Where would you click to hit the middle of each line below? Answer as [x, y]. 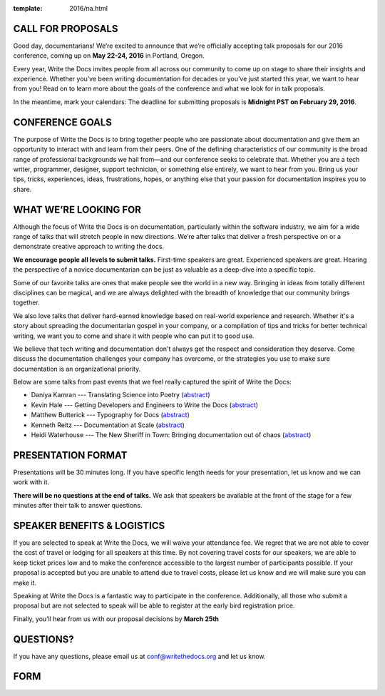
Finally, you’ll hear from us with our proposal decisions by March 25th [116, 619]
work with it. [31, 482]
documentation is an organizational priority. [77, 369]
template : [28, 8]
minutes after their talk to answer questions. [78, 506]
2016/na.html [89, 8]
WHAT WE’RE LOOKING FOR [77, 209]
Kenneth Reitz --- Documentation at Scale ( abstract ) [108, 425]
